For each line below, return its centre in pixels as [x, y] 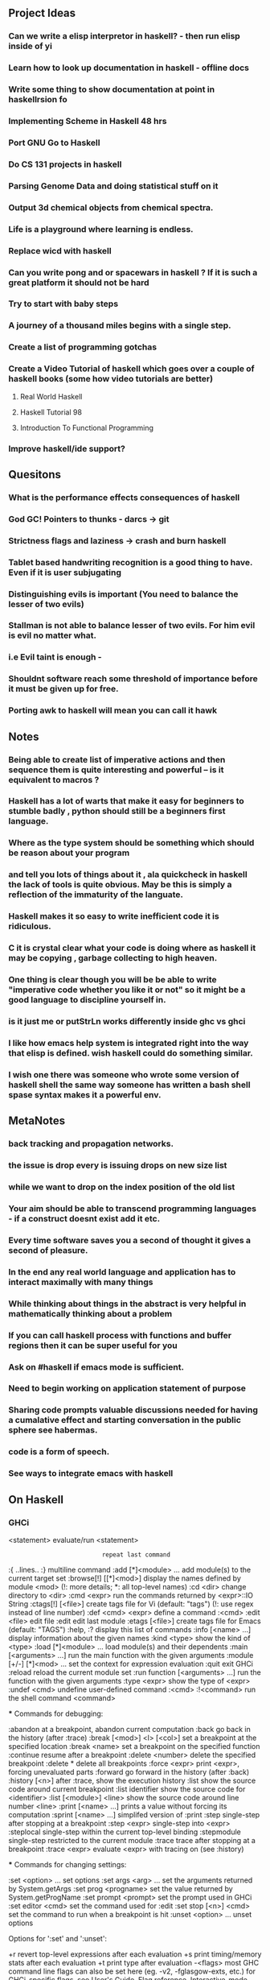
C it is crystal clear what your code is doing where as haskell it [132, 948]
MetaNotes [37, 1121]
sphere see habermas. [53, 1430]
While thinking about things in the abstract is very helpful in [127, 1304]
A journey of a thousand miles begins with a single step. [120, 325]
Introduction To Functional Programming [87, 428]
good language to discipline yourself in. [87, 1000]
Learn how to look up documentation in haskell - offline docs [129, 68]
